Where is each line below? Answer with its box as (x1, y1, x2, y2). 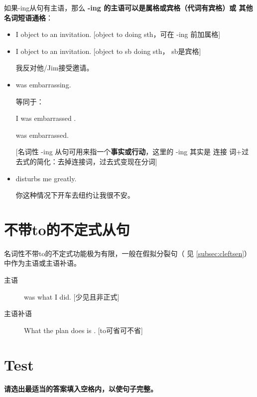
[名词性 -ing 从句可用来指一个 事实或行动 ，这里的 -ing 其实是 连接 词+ (15, 146, 242, 157)
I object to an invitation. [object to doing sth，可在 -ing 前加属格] (15, 29, 221, 39)
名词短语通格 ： (4, 12, 53, 22)
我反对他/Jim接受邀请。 (15, 62, 94, 73)
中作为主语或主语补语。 (4, 258, 81, 268)
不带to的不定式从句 (4, 219, 130, 239)
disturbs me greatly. (15, 173, 77, 183)
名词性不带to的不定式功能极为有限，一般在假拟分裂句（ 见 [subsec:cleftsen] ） (4, 248, 252, 258)
